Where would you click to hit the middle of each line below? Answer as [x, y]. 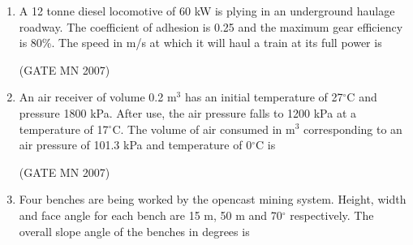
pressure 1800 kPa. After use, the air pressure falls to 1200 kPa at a [188, 112]
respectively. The [332, 215]
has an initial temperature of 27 [264, 97]
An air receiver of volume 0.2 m [98, 97]
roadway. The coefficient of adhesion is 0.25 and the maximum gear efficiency [211, 26]
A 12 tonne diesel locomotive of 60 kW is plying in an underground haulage [207, 11]
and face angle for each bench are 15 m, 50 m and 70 [151, 215]
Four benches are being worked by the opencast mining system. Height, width [213, 199]
